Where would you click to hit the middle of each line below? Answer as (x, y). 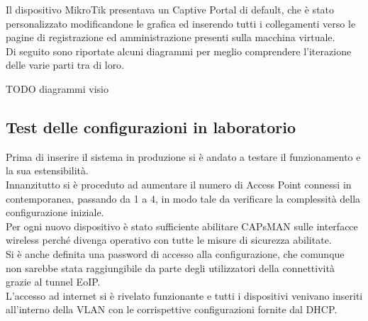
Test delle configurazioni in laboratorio (151, 126)
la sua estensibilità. (47, 170)
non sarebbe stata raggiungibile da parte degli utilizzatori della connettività (170, 267)
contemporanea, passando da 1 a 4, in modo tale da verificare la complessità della (183, 198)
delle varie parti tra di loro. (65, 65)
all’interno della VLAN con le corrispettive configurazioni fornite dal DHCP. (172, 309)
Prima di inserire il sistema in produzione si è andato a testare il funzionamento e (183, 156)
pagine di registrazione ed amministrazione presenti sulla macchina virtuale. (171, 37)
